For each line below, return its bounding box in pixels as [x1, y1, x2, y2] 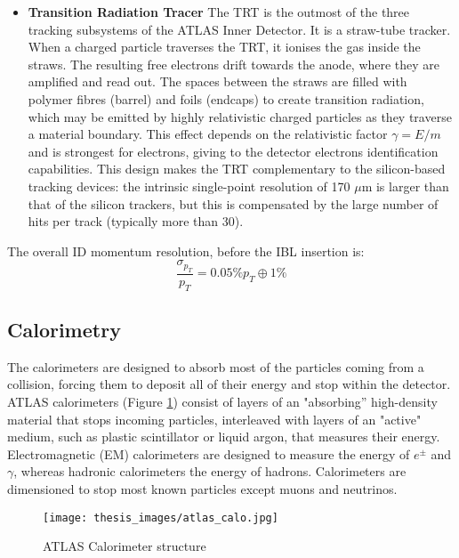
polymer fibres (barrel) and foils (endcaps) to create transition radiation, [28, 89, 424, 108]
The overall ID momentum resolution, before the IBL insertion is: [7, 241, 365, 260]
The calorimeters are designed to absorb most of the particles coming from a [7, 357, 424, 376]
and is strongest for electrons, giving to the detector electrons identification [28, 142, 439, 160]
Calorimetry [7, 315, 121, 343]
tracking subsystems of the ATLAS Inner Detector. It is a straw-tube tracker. [28, 20, 451, 38]
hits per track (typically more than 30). [28, 212, 244, 230]
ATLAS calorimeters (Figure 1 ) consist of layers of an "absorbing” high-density [7, 392, 438, 410]
